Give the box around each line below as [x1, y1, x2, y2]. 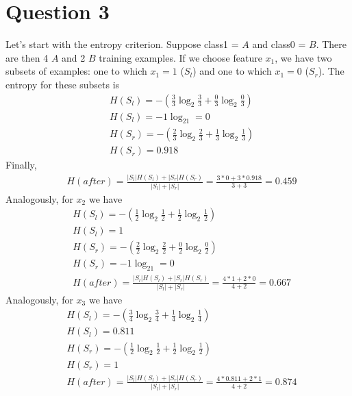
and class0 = [252, 37, 306, 51]
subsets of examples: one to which [5, 64, 147, 78]
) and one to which [192, 64, 272, 78]
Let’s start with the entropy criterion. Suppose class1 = [5, 37, 239, 51]
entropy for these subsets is [5, 77, 120, 91]
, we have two [275, 50, 332, 64]
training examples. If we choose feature [99, 50, 262, 64]
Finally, [5, 158, 37, 172]
